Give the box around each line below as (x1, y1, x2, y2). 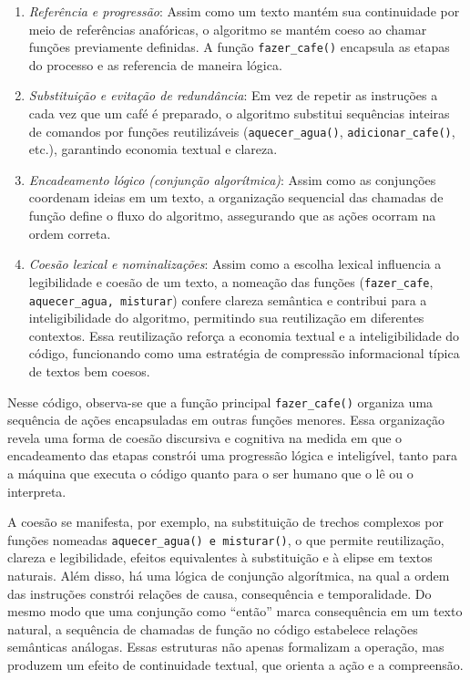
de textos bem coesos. (28, 361, 150, 380)
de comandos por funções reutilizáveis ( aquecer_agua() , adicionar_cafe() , (28, 121, 455, 140)
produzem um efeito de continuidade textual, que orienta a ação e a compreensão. (7, 654, 464, 674)
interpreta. (7, 481, 66, 500)
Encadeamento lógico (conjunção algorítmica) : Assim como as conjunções (28, 170, 436, 189)
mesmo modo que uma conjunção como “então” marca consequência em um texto (7, 602, 463, 621)
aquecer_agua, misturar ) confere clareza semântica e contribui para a (28, 290, 427, 309)
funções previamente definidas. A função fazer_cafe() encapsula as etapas (28, 37, 450, 57)
